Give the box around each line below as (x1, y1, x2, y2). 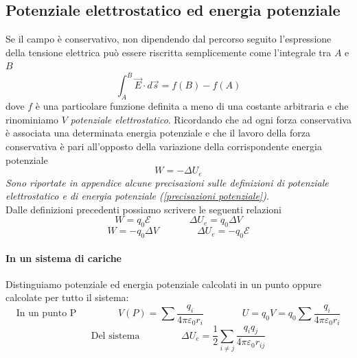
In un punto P (16, 309, 77, 319)
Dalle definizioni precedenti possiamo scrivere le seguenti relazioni (5, 202, 281, 216)
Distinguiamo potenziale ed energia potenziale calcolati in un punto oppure (5, 276, 322, 291)
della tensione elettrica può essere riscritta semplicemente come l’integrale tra (5, 45, 332, 59)
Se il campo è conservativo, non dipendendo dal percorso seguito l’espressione (5, 32, 332, 46)
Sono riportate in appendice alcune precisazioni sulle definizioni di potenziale (5, 175, 329, 189)
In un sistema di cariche (5, 250, 122, 265)
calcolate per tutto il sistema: (5, 290, 129, 305)
